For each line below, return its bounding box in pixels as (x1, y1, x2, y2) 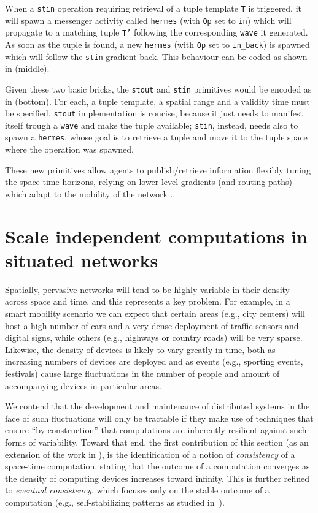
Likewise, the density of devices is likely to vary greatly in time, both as (5, 343, 276, 355)
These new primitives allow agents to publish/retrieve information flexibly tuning (5, 163, 311, 176)
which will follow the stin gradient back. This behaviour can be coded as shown (5, 50, 308, 63)
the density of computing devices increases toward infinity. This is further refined (5, 471, 310, 484)
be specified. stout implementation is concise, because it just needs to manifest (5, 107, 303, 120)
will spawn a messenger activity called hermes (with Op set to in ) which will (5, 13, 292, 26)
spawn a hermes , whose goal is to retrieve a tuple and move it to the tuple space (5, 131, 308, 143)
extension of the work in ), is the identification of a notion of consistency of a (5, 447, 295, 460)
